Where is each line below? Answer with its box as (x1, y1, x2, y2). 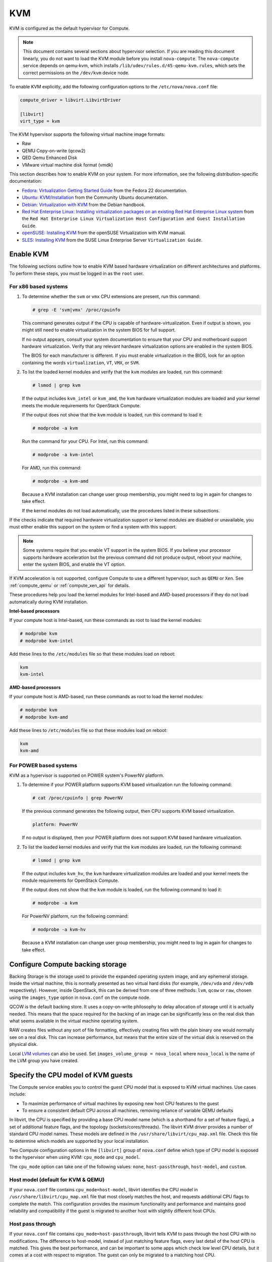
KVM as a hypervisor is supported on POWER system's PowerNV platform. (9, 772, 165, 778)
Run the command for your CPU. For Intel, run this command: (22, 438, 149, 444)
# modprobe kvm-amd (20, 714, 68, 720)
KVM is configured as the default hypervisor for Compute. (9, 25, 130, 31)
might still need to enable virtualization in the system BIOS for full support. (22, 327, 176, 333)
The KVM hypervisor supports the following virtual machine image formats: (9, 131, 166, 137)
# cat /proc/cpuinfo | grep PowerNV (32, 795, 123, 801)
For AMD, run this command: (22, 464, 82, 470)
